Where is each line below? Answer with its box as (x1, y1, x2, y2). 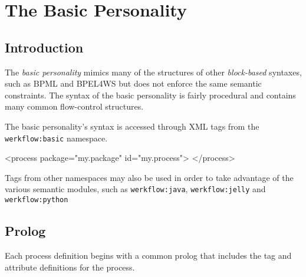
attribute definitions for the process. (5, 260, 135, 273)
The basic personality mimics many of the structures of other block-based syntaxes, (5, 65, 302, 78)
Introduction (5, 38, 84, 56)
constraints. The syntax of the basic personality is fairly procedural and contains (5, 88, 296, 101)
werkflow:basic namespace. (5, 131, 108, 144)
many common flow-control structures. (5, 100, 144, 113)
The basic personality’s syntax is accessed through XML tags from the (5, 120, 259, 132)
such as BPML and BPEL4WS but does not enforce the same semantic (5, 77, 262, 90)
